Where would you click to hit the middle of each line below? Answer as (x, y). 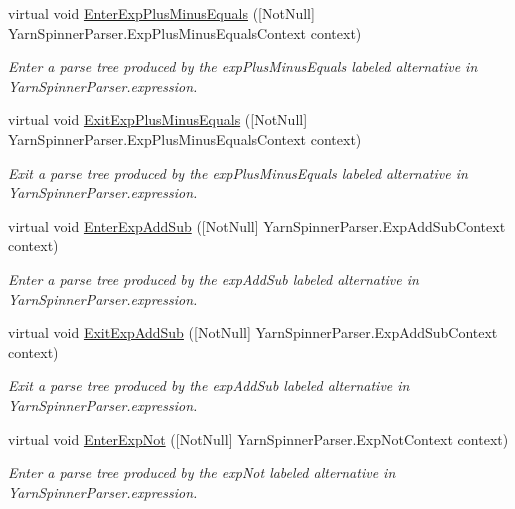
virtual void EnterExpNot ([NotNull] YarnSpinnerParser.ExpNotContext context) (258, 438)
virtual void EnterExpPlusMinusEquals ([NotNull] (161, 13)
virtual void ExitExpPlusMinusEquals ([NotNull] (158, 119)
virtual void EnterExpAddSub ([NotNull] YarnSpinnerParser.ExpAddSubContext (257, 225)
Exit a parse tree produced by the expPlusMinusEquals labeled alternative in (238, 172)
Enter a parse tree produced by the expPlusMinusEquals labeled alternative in (243, 66)
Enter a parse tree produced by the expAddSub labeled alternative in (213, 278)
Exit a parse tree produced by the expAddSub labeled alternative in (209, 385)
